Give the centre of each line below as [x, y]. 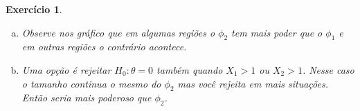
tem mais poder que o [277, 32]
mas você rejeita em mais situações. [253, 83]
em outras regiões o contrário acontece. [104, 47]
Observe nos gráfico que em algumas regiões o [118, 32]
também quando [190, 69]
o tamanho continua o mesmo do [91, 83]
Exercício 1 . [34, 9]
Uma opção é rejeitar [66, 69]
